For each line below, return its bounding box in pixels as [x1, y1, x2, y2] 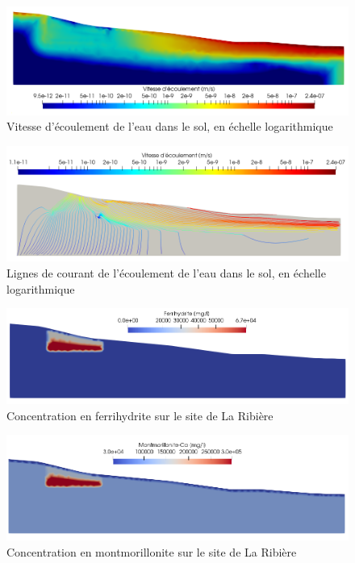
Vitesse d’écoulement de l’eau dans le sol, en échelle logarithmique [6, 118, 333, 135]
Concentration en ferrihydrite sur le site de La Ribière [6, 407, 274, 423]
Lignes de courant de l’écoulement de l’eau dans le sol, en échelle [6, 264, 326, 281]
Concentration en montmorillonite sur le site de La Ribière [6, 544, 297, 560]
